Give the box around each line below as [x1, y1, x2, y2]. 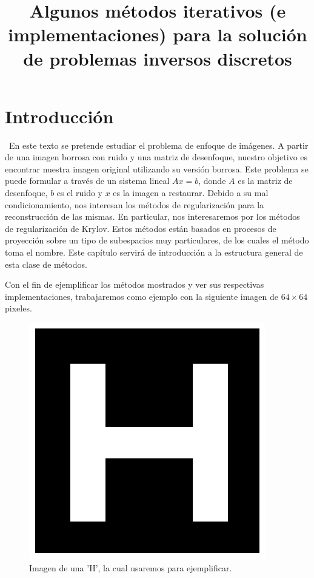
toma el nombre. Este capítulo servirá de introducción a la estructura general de [5, 246, 303, 259]
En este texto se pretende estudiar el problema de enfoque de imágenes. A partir [8, 138, 309, 151]
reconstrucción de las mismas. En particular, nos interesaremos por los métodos [5, 210, 300, 223]
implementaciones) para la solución [8, 22, 307, 47]
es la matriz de [238, 174, 293, 187]
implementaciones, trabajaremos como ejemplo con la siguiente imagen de [5, 290, 278, 302]
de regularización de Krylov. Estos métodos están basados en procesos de [5, 222, 276, 234]
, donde [198, 174, 226, 187]
